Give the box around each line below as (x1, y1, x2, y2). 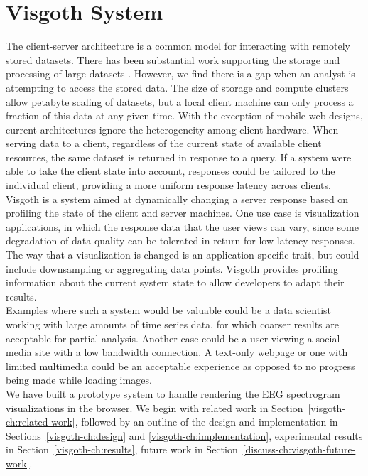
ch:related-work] (6, 414, 75, 429)
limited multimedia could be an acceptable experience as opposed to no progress (6, 358, 355, 373)
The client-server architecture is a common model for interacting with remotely (6, 38, 350, 53)
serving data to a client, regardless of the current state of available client (6, 136, 322, 151)
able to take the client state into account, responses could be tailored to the (6, 163, 335, 178)
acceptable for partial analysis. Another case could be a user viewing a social (6, 330, 340, 345)
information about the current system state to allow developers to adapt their (6, 275, 345, 290)
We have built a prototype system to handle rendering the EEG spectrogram (6, 386, 340, 401)
